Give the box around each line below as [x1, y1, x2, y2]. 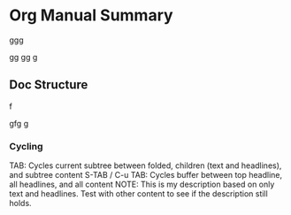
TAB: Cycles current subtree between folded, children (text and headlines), [9, 160, 282, 171]
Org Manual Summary [9, 5, 174, 26]
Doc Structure [9, 77, 88, 93]
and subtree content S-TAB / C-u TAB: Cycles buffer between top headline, [9, 170, 283, 180]
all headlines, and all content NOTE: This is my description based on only [9, 179, 275, 190]
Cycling [9, 140, 43, 152]
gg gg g [9, 51, 38, 62]
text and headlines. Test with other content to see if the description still [9, 188, 268, 199]
